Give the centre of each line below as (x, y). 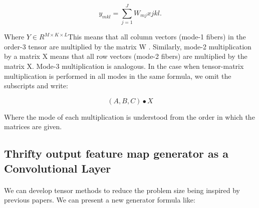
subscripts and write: (36, 86)
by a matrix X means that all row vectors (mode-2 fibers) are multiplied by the (126, 56)
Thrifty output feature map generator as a (116, 153)
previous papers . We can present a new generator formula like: (100, 200)
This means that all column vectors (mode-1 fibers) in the (157, 37)
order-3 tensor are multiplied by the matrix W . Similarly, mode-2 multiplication (128, 46)
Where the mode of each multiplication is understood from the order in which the (129, 116)
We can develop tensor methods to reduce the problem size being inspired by (122, 190)
